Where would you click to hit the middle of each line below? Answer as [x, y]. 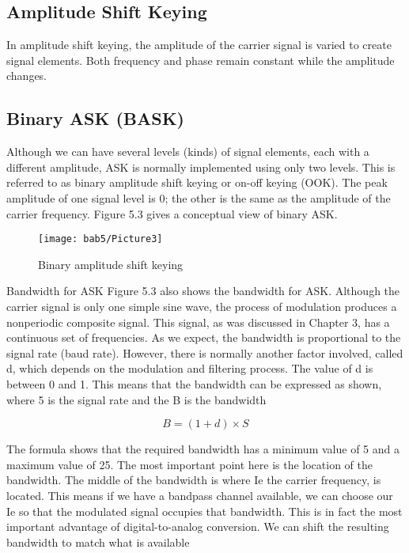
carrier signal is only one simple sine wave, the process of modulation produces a [202, 306]
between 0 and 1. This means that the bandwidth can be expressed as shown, [194, 383]
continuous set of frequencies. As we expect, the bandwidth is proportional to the [204, 337]
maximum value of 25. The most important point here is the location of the [189, 464]
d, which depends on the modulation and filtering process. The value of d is [190, 368]
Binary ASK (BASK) [95, 118]
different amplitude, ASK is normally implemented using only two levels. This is [201, 167]
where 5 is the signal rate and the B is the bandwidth [136, 399]
